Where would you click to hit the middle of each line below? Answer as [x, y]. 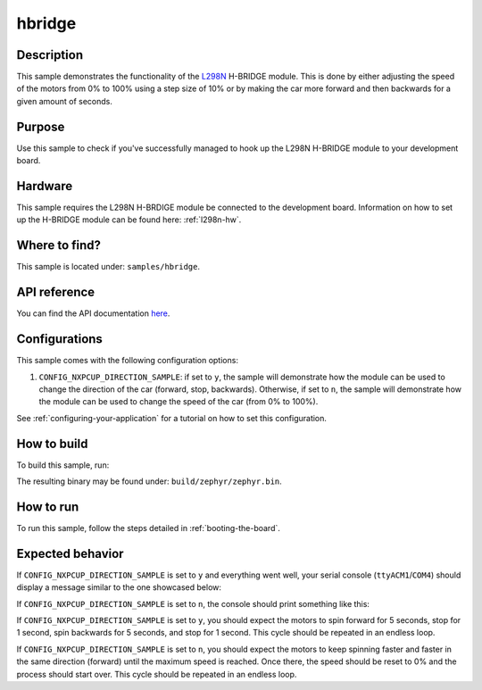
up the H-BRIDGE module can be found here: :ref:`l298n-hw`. [129, 220]
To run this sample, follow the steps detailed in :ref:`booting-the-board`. [149, 528]
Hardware [45, 186]
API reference [56, 292]
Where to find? [59, 245]
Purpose [41, 126]
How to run [48, 507]
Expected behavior [70, 553]
